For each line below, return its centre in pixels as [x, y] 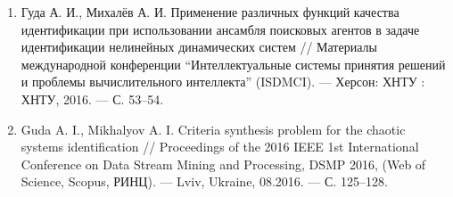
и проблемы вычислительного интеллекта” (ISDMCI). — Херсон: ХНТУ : [223, 82]
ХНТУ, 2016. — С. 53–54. [92, 98]
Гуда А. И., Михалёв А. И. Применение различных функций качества [210, 12]
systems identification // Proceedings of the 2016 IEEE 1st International [220, 147]
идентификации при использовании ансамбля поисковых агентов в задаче [220, 29]
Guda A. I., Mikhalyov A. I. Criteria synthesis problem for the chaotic [213, 129]
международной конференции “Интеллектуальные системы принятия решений [233, 64]
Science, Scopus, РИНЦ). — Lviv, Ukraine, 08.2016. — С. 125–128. [204, 181]
